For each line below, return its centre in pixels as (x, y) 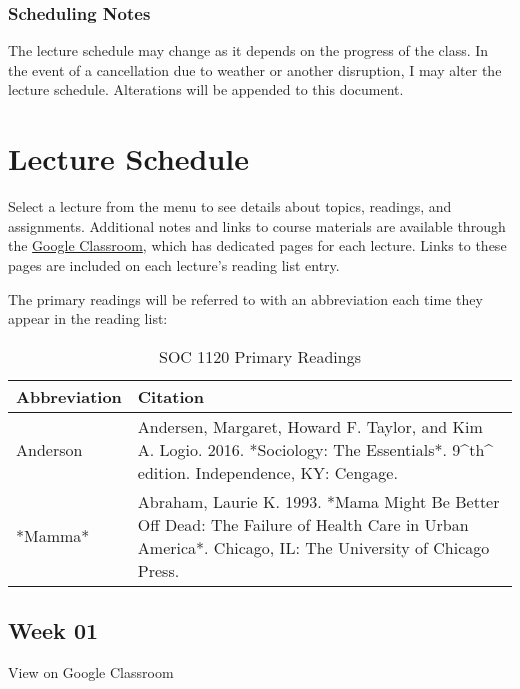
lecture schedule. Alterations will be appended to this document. (206, 89)
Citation (170, 396)
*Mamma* (53, 536)
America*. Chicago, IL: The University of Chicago (313, 547)
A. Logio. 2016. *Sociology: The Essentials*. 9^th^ (315, 449)
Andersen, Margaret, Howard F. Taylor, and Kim (310, 426)
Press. (158, 570)
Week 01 (53, 630)
